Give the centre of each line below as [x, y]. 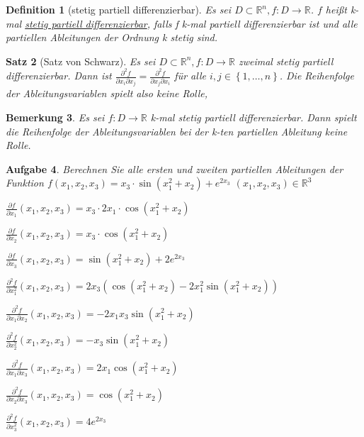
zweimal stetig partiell [286, 61]
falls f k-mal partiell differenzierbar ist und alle [256, 23]
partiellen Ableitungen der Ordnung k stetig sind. [112, 37]
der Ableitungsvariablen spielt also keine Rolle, [107, 93]
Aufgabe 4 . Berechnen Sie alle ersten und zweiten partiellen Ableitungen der [175, 168]
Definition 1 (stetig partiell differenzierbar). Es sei [119, 9]
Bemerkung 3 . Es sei [55, 117]
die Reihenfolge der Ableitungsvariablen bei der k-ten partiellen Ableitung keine [177, 131]
